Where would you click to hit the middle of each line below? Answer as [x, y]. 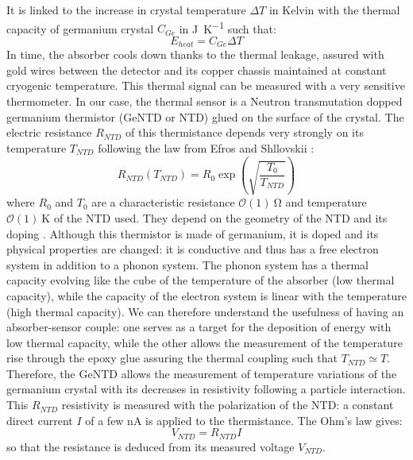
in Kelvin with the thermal [334, 10]
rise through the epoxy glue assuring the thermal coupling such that [172, 358]
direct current [40, 420]
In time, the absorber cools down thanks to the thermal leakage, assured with [195, 54]
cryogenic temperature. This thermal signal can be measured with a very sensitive [206, 85]
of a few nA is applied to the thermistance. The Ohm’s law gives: [244, 420]
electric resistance [49, 132]
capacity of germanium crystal [80, 28]
